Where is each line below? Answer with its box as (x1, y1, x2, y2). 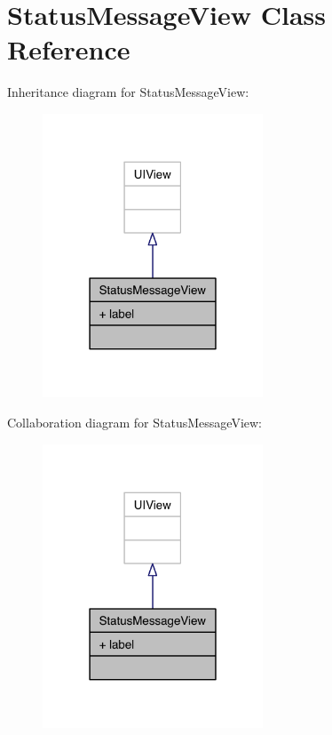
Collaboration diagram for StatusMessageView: (7, 413, 262, 432)
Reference (7, 31, 130, 68)
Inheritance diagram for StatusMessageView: (7, 83, 249, 101)
